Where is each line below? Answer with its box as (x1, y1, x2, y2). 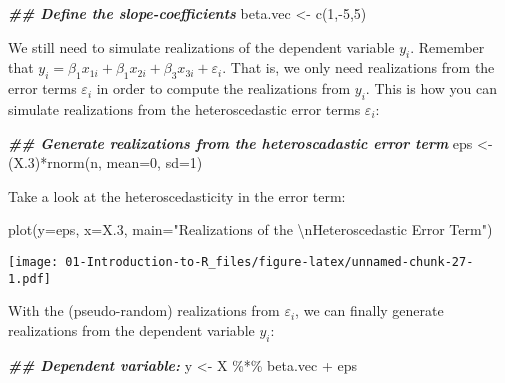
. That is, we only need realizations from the (222, 57, 495, 78)
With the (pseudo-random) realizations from (8, 300, 280, 321)
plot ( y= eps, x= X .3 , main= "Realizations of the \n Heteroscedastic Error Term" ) (8, 219, 493, 240)
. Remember (410, 36, 485, 57)
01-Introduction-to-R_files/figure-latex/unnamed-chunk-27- (65, 254, 474, 269)
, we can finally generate (295, 300, 444, 321)
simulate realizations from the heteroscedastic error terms (8, 98, 361, 119)
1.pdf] (8, 271, 51, 286)
